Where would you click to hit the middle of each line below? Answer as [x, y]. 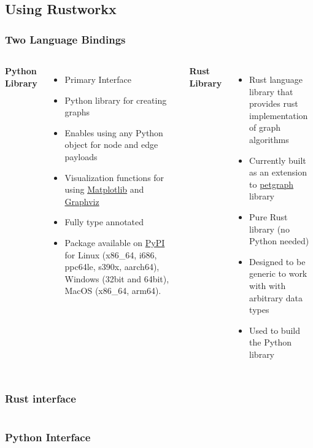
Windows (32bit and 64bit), [117, 278]
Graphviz [82, 201]
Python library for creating [116, 100]
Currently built [278, 160]
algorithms [269, 139]
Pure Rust [269, 216]
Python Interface [48, 437]
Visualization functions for [114, 177]
